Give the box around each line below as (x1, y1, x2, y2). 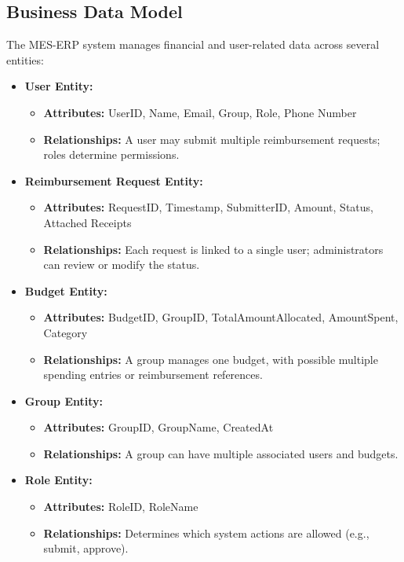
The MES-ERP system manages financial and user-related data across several (6, 36, 380, 53)
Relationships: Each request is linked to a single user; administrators (43, 241, 384, 257)
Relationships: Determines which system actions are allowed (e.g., (43, 524, 369, 541)
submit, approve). (43, 540, 129, 556)
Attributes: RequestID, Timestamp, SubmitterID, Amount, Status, (43, 199, 373, 215)
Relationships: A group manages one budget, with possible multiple (43, 351, 378, 367)
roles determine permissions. (43, 146, 180, 163)
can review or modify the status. (43, 256, 200, 273)
